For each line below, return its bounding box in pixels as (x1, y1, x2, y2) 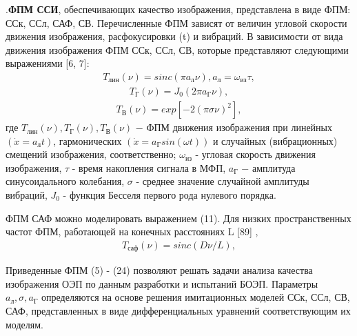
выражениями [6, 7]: (6, 56, 90, 70)
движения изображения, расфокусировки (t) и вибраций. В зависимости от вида (6, 29, 343, 43)
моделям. (6, 317, 43, 331)
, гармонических (53, 133, 122, 148)
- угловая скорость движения (195, 147, 316, 161)
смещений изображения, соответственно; (6, 147, 176, 161)
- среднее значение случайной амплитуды (136, 174, 309, 188)
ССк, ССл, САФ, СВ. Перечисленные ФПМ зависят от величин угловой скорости (6, 15, 347, 30)
